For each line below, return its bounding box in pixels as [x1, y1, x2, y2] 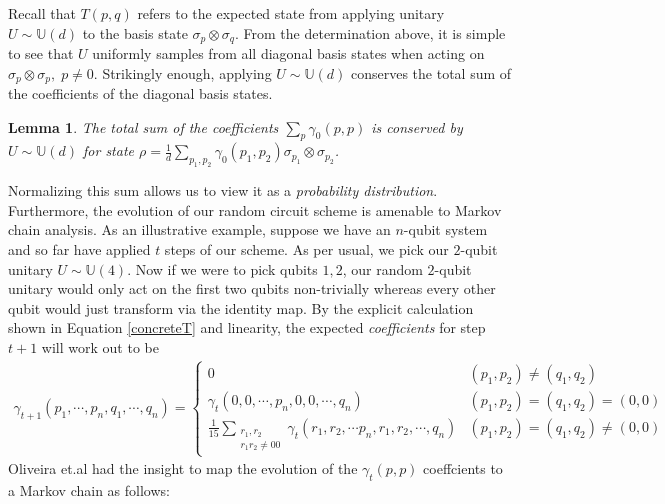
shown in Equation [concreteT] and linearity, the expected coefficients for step [8, 317, 486, 338]
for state [83, 140, 134, 161]
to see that [8, 43, 74, 64]
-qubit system [403, 219, 488, 240]
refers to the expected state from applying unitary [137, 3, 445, 23]
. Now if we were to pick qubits [127, 258, 318, 279]
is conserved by [371, 116, 463, 137]
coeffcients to [423, 458, 503, 479]
